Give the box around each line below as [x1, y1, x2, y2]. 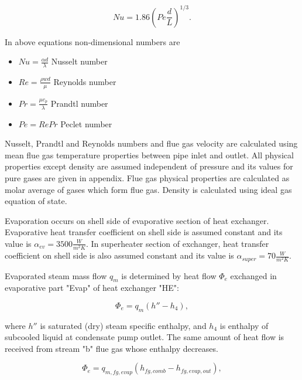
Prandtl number [50, 97, 108, 109]
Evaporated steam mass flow [5, 269, 107, 281]
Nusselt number [51, 55, 108, 67]
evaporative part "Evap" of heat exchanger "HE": [5, 281, 179, 294]
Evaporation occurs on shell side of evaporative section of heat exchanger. [5, 214, 269, 226]
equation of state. [5, 195, 67, 207]
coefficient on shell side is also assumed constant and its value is [5, 249, 234, 262]
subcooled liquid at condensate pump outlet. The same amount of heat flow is [5, 331, 284, 343]
